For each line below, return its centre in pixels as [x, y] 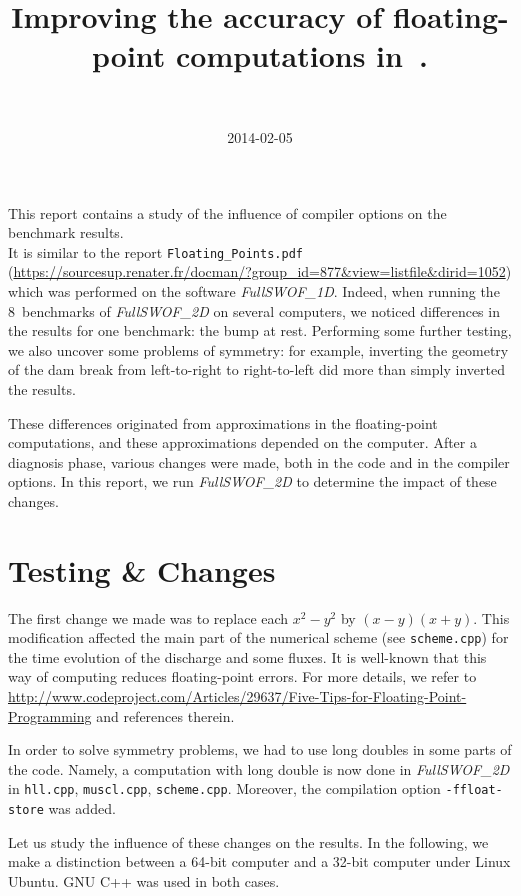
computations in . [302, 55]
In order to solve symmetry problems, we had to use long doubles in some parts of [260, 749]
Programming [50, 715]
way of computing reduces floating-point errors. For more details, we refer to [242, 676]
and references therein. [165, 715]
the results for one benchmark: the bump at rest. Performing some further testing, [260, 330]
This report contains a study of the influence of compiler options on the [227, 212]
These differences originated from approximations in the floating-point [223, 422]
